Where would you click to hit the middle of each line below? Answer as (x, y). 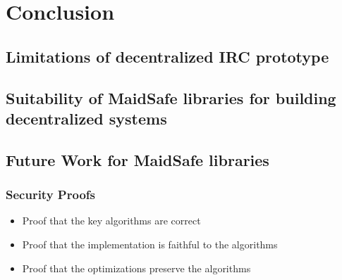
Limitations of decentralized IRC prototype (167, 56)
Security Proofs (50, 195)
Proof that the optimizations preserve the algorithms (136, 268)
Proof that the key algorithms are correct (111, 221)
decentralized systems (86, 118)
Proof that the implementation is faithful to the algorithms (150, 244)
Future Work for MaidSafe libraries (138, 159)
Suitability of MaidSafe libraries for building (171, 97)
